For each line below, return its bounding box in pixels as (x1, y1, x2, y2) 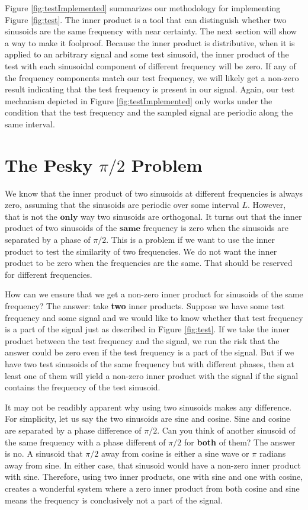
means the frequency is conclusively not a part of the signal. (5, 493, 223, 506)
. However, (247, 198, 286, 211)
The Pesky (5, 152, 93, 177)
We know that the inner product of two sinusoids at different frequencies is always (5, 187, 303, 199)
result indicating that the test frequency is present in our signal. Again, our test (5, 83, 295, 95)
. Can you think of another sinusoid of (157, 424, 296, 436)
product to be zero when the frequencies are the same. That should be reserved (5, 256, 293, 269)
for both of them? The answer (184, 435, 296, 448)
